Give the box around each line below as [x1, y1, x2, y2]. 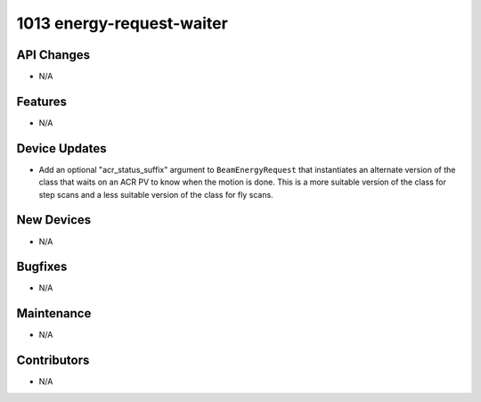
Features [16, 94, 67, 109]
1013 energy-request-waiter [16, 13, 229, 33]
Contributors [16, 353, 90, 368]
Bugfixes [16, 259, 68, 275]
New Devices [16, 212, 92, 227]
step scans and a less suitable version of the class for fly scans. [38, 189, 273, 200]
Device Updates [16, 141, 107, 156]
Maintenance [16, 306, 92, 321]
